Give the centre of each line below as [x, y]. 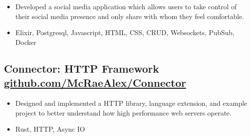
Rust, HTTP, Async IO [50, 129]
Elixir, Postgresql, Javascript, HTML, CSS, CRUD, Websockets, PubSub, [125, 32]
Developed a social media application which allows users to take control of [126, 6]
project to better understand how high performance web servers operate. [123, 112]
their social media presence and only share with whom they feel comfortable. [130, 16]
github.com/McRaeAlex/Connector [95, 83]
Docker [26, 42]
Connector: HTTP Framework [81, 68]
